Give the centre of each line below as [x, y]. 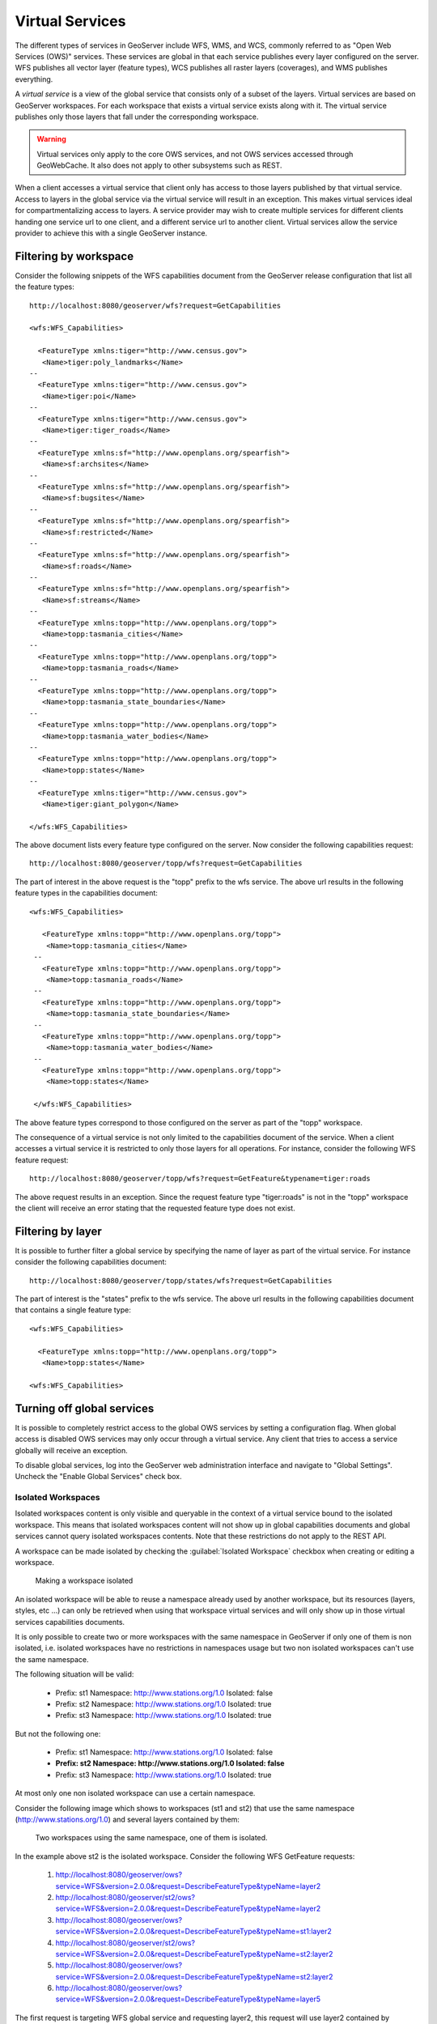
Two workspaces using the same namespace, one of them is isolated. [151, 1838]
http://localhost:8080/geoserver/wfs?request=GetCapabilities [155, 305]
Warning [51, 139]
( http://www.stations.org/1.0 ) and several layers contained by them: [127, 1820]
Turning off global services [85, 1408]
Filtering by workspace [74, 256]
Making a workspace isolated [84, 1581]
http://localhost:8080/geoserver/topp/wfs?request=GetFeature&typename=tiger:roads [200, 1179]
